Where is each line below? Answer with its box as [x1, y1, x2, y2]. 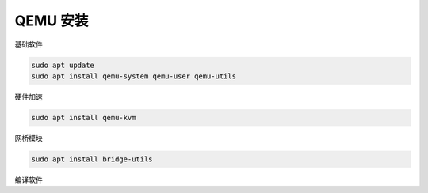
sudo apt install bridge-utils [31, 154, 154, 164]
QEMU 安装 [14, 12, 89, 29]
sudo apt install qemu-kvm [31, 113, 136, 122]
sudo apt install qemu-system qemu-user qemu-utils [31, 71, 237, 81]
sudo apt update [31, 60, 95, 70]
